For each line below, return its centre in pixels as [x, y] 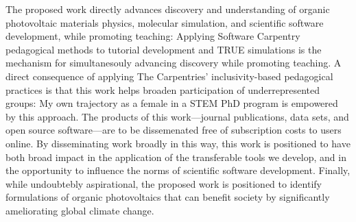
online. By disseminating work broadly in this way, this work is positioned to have [178, 143]
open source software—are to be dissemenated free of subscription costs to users [174, 130]
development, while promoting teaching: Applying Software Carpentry [153, 36]
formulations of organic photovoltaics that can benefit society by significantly [168, 197]
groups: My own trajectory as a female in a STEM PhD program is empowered [172, 103]
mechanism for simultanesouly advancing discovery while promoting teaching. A [174, 63]
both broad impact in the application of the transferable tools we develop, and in [176, 157]
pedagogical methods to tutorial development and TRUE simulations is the [164, 49]
